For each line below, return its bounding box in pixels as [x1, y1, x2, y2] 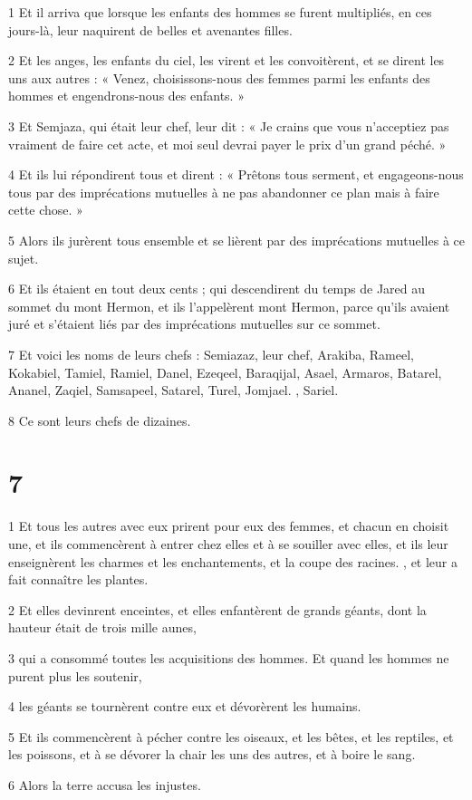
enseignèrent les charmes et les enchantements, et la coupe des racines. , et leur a [8, 552, 458, 571]
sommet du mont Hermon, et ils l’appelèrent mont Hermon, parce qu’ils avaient [8, 296, 450, 315]
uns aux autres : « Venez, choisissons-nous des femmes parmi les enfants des [8, 68, 430, 87]
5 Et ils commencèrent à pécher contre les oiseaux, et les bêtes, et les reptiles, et [8, 727, 454, 746]
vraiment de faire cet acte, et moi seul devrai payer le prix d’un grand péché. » [8, 134, 447, 153]
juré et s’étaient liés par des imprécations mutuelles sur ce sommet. [8, 314, 380, 333]
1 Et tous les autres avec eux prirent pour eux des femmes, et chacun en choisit [8, 516, 449, 535]
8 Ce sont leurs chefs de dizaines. [8, 410, 191, 429]
